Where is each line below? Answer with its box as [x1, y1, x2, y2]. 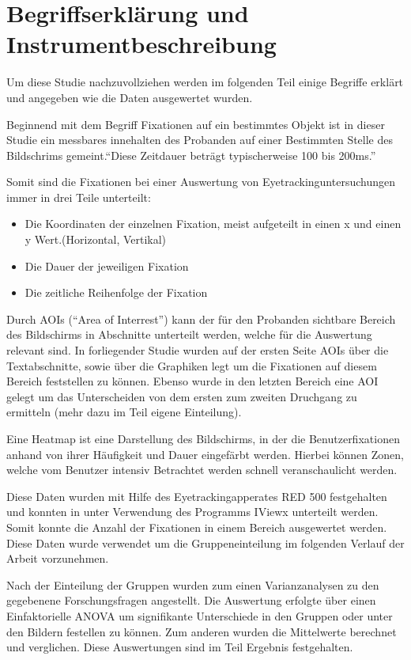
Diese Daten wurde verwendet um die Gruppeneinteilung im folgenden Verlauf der [6, 534, 405, 551]
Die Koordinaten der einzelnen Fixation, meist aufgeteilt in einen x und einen [25, 215, 402, 232]
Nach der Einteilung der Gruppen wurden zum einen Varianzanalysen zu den [6, 576, 379, 593]
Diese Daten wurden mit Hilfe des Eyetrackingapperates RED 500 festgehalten [6, 487, 387, 504]
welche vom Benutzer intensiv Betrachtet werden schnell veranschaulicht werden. [6, 461, 398, 478]
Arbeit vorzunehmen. [6, 550, 109, 567]
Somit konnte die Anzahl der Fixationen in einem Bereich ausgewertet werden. [6, 518, 387, 535]
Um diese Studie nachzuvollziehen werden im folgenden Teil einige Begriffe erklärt [6, 74, 404, 90]
